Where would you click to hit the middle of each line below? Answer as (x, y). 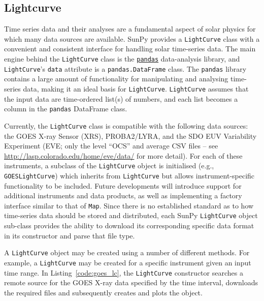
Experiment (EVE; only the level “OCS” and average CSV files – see (111, 146)
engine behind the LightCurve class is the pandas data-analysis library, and (122, 59)
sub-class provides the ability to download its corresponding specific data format (129, 225)
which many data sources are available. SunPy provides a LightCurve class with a (132, 38)
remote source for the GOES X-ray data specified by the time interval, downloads (131, 282)
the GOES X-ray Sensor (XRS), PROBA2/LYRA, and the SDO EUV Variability (130, 136)
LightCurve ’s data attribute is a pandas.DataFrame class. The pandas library (125, 68)
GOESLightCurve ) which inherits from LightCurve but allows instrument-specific (129, 175)
